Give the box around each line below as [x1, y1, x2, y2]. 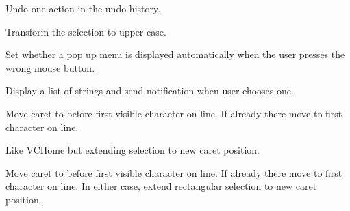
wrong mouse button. [5, 60, 95, 74]
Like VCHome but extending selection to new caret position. [5, 143, 260, 157]
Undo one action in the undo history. [5, 1, 161, 15]
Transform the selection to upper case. [5, 24, 166, 38]
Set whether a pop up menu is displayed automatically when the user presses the [5, 47, 345, 61]
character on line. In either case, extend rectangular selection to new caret [5, 179, 317, 193]
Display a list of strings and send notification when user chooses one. [5, 83, 294, 98]
